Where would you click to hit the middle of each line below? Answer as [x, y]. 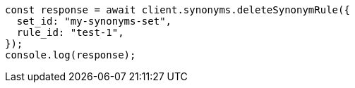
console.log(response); [71, 55]
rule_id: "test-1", [70, 32]
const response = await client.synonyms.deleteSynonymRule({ [177, 10]
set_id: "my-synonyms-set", [94, 21]
